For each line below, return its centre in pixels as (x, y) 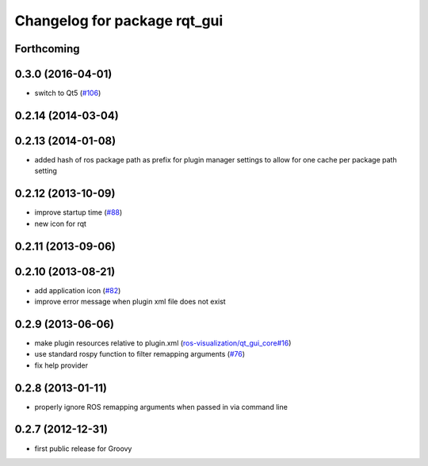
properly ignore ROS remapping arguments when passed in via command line (161, 407)
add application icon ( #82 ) (78, 290)
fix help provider (61, 365)
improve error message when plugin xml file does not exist (130, 302)
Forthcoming (47, 49)
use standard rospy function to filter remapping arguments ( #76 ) (140, 354)
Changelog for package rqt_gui (119, 21)
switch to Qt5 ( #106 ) (68, 93)
